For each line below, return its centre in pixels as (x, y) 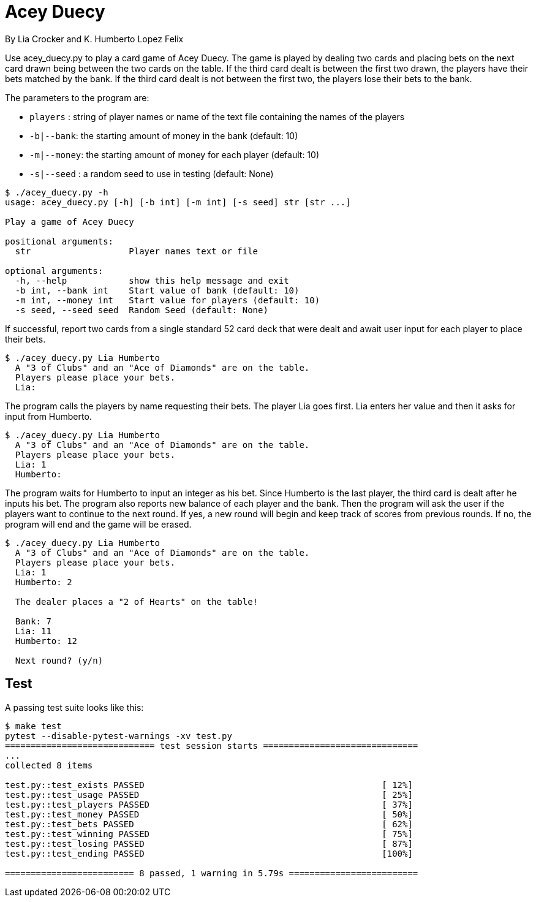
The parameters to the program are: (77, 97)
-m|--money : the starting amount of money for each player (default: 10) (175, 154)
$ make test (33, 726)
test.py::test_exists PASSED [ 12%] (209, 785)
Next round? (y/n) (59, 660)
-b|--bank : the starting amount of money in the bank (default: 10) (164, 135)
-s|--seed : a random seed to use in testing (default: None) (152, 173)
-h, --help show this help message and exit (152, 280)
